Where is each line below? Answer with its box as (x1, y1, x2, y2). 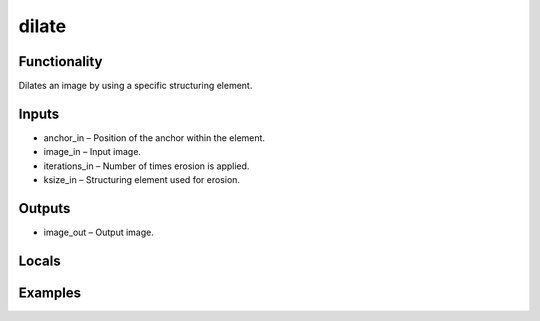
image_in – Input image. (43, 146, 142, 158)
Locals (18, 252, 61, 269)
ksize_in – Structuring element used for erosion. (43, 174, 240, 186)
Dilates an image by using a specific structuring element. (18, 80, 253, 92)
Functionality (18, 53, 103, 70)
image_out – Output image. (43, 226, 155, 239)
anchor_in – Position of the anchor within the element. (43, 131, 265, 144)
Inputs (18, 105, 60, 122)
